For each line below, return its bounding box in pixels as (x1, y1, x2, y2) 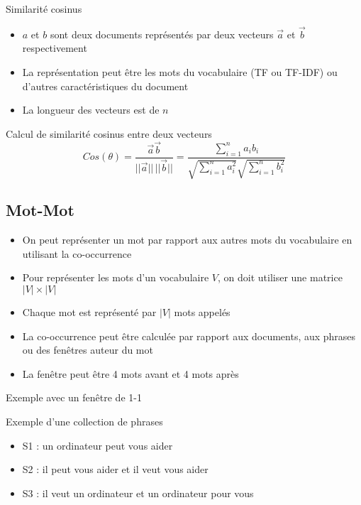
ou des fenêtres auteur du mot (22, 342, 153, 357)
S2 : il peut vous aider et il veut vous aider (22, 462, 209, 477)
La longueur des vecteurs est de (22, 102, 160, 117)
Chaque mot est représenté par (22, 305, 157, 320)
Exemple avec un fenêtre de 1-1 (6, 390, 142, 405)
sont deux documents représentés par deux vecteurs (50, 26, 274, 41)
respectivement (22, 40, 87, 55)
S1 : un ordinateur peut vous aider (22, 438, 173, 452)
